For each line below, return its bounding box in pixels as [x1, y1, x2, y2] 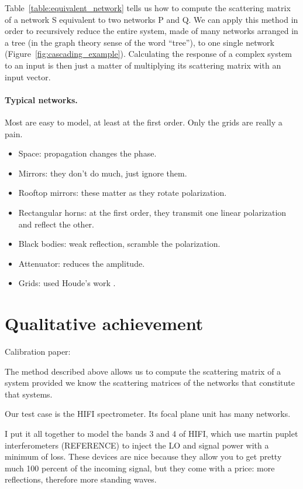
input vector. [5, 70, 51, 83]
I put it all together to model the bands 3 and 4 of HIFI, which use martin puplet [5, 427, 298, 439]
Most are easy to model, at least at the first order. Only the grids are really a [5, 116, 283, 128]
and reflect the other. [18, 218, 94, 230]
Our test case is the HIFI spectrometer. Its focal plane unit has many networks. [5, 407, 291, 420]
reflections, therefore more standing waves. [5, 473, 157, 485]
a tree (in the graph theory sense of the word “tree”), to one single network [5, 36, 274, 48]
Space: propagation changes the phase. [18, 147, 157, 159]
